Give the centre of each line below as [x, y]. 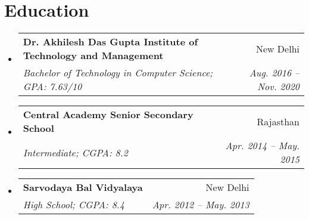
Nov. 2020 [278, 87]
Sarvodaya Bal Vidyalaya [83, 187]
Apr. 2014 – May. [262, 146]
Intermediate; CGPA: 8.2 [75, 152]
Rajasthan [278, 121]
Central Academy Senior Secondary [108, 115]
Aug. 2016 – [274, 73]
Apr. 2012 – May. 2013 [201, 205]
